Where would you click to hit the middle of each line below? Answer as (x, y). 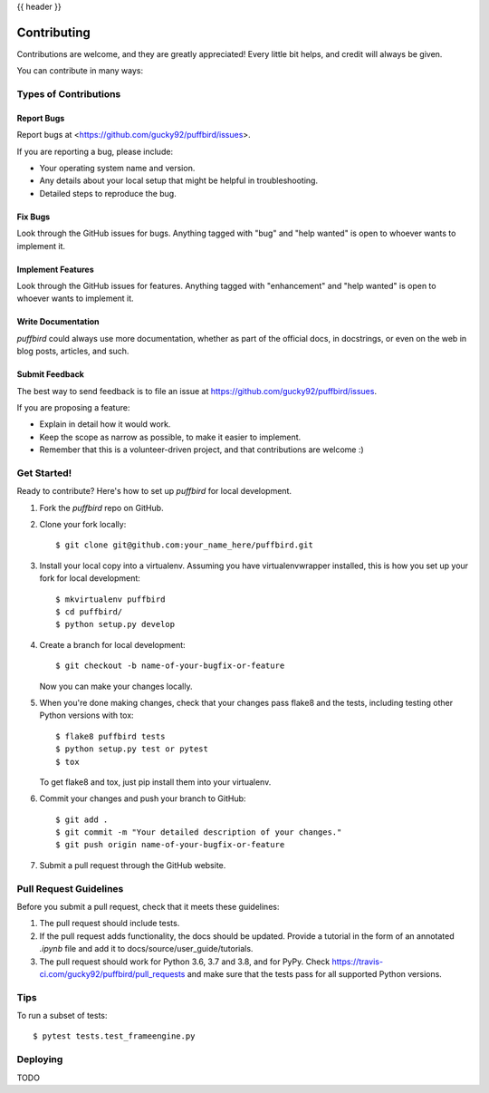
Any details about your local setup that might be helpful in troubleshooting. (179, 180)
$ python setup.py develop (115, 624)
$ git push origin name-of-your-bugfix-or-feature (170, 845)
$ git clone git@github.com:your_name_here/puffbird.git (185, 545)
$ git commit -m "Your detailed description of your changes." (199, 832)
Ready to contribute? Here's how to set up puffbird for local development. (154, 491)
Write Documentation (58, 322)
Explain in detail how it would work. (105, 424)
